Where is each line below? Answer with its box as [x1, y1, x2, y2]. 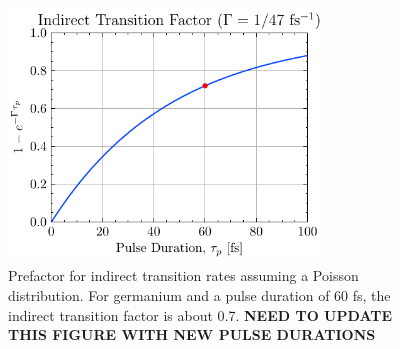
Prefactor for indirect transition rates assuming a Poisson [8, 265, 359, 286]
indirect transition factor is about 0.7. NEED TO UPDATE [8, 304, 393, 325]
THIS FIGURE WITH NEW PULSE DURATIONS [8, 324, 376, 345]
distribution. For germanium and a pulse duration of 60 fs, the [8, 284, 391, 305]
